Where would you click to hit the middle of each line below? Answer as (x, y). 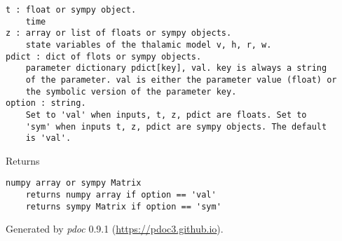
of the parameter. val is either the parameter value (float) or (181, 80)
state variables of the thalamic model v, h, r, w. (149, 44)
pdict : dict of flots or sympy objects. (104, 56)
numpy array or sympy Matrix (74, 183)
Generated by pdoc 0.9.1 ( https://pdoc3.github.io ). (115, 229)
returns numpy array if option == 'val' (121, 195)
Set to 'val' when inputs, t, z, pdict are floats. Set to (166, 115)
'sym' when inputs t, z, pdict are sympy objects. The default (176, 126)
